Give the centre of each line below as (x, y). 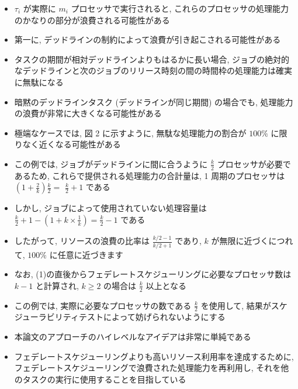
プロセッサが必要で (254, 163)
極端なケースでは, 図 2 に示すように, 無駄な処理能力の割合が (130, 132)
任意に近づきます (90, 254)
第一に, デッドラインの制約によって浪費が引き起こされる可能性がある (148, 39)
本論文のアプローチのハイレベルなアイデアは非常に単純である (133, 337)
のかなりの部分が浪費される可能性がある (92, 20)
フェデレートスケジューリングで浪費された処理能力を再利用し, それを (148, 368)
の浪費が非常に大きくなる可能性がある (88, 113)
